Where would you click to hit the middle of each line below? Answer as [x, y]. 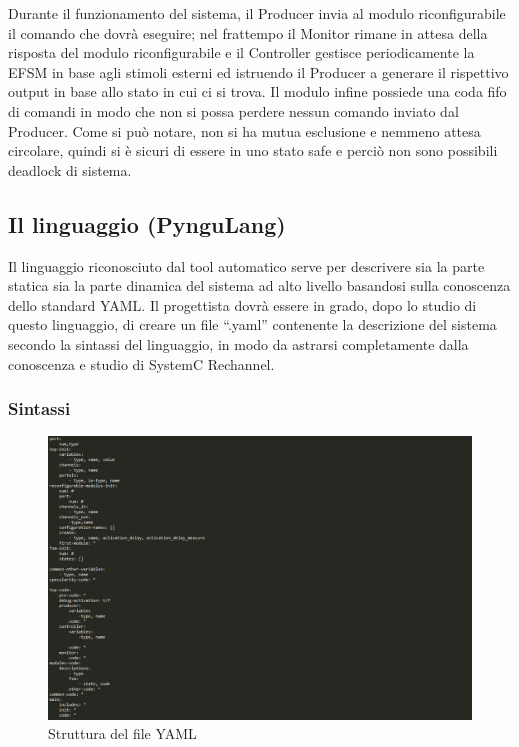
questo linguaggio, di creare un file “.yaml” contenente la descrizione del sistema [252, 324]
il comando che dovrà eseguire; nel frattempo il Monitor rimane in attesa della [248, 32]
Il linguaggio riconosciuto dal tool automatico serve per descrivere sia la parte [246, 265]
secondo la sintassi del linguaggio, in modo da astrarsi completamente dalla [238, 343]
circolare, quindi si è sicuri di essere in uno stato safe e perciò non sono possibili [253, 150]
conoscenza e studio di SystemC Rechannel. [141, 363]
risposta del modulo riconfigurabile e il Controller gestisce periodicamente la [241, 52]
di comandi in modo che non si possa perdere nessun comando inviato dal [233, 110]
